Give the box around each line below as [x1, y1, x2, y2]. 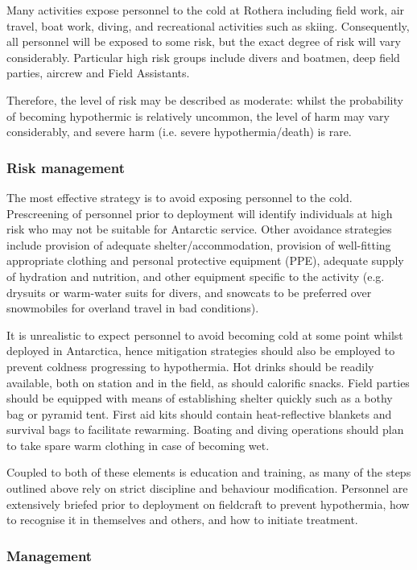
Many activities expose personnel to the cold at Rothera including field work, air [6, 2, 405, 18]
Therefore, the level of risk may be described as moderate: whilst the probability [6, 91, 403, 108]
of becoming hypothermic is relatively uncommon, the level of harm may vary [6, 107, 390, 124]
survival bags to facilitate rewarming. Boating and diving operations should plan [6, 421, 404, 438]
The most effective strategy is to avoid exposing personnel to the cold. [6, 188, 353, 205]
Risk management [6, 157, 125, 177]
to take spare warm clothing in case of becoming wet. [6, 436, 270, 453]
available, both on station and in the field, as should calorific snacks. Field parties [6, 374, 410, 390]
